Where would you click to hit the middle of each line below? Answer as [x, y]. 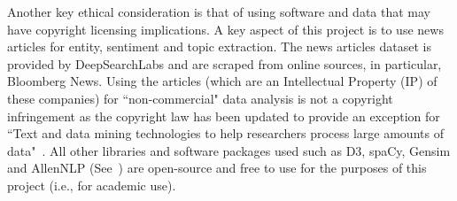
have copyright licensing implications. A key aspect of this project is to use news [225, 29]
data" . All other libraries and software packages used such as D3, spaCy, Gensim [229, 150]
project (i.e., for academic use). [92, 185]
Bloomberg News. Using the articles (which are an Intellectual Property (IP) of [222, 81]
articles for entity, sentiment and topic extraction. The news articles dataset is [219, 46]
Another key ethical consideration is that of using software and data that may [219, 12]
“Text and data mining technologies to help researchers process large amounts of [225, 133]
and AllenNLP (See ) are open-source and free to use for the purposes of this [217, 168]
